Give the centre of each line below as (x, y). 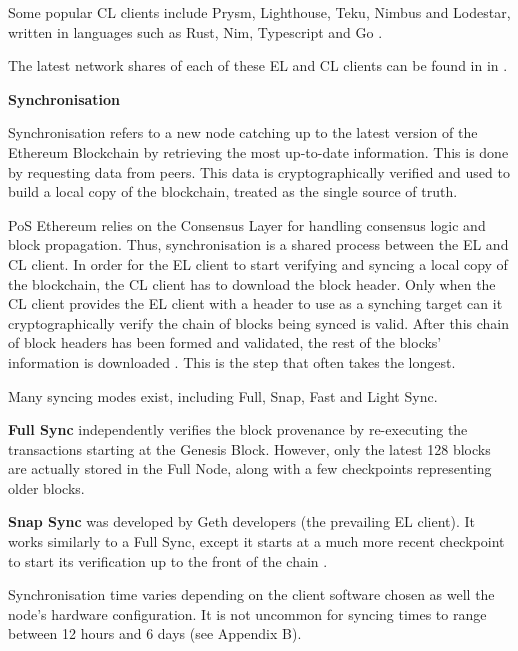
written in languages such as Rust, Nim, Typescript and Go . (195, 31)
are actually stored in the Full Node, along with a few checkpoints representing (250, 468)
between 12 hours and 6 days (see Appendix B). (155, 633)
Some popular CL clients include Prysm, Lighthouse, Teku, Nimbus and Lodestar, (259, 12)
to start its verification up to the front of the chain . (168, 560)
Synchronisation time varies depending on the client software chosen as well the (251, 594)
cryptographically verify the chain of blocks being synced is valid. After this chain (259, 322)
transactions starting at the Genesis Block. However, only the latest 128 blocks (249, 448)
